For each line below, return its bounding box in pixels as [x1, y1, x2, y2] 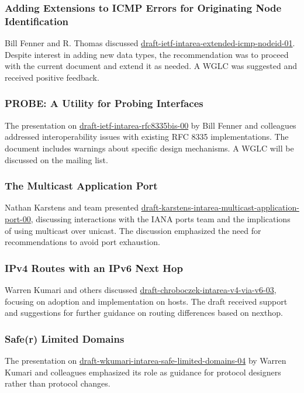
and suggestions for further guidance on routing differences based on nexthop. [5, 306, 283, 319]
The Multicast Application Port [5, 178, 158, 193]
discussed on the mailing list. [5, 153, 108, 166]
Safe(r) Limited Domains [5, 331, 125, 346]
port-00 [5, 212, 31, 225]
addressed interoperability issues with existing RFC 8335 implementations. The [5, 130, 289, 143]
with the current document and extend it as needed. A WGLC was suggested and [5, 60, 297, 72]
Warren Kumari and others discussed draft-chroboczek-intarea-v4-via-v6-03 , [5, 283, 277, 295]
